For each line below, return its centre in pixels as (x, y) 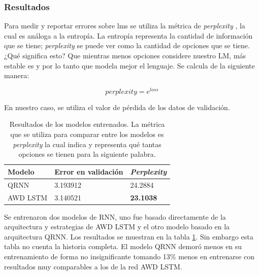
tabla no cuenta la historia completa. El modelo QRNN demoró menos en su (123, 246)
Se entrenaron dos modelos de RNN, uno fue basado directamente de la (115, 216)
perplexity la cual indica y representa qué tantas (87, 144)
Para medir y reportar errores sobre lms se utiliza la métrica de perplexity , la (125, 26)
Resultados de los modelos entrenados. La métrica (87, 124)
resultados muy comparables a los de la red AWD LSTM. (93, 266)
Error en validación (89, 171)
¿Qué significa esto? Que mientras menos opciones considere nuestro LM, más (125, 55)
